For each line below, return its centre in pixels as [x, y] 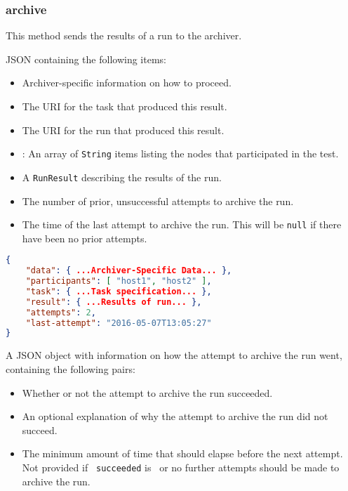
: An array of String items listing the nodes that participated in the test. [180, 153]
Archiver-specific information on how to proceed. [127, 83]
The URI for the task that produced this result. [125, 106]
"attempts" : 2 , [61, 312]
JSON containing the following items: [86, 59]
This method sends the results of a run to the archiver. [124, 35]
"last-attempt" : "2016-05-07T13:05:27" [119, 323]
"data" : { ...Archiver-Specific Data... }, [129, 271]
